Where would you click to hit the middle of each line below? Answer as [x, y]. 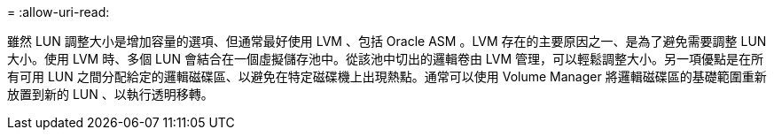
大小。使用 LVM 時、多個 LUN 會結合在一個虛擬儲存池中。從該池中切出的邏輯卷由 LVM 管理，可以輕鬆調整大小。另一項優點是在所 [386, 59]
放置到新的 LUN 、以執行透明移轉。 [110, 94]
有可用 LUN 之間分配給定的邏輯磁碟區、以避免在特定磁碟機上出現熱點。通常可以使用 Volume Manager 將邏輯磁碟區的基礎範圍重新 [387, 76]
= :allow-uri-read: [59, 12]
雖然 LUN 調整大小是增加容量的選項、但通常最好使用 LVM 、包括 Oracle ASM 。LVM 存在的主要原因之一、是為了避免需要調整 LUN [387, 41]
